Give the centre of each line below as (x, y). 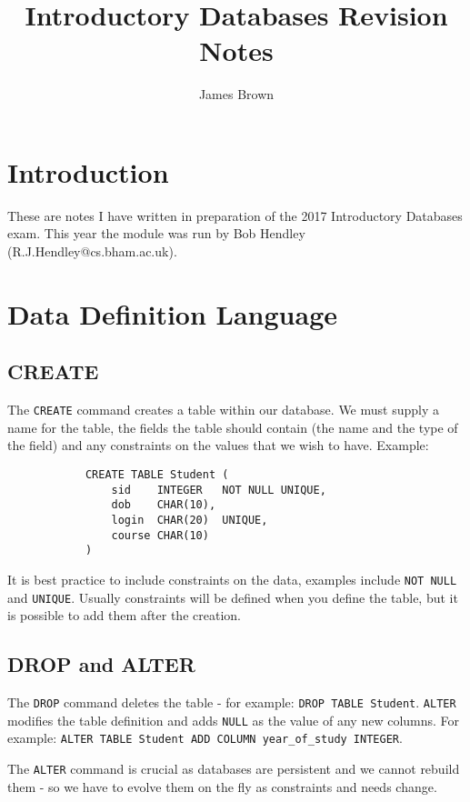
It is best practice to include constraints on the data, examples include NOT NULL (232, 579)
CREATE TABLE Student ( (157, 475)
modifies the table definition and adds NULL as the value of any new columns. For (234, 720)
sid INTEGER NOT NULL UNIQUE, (219, 490)
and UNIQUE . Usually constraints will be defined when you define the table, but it (233, 597)
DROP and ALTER (101, 664)
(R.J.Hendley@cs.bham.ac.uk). (92, 251)
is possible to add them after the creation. (124, 615)
